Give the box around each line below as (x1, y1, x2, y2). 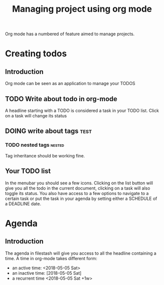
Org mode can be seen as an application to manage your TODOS (5, 81, 136, 87)
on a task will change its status (5, 113, 67, 118)
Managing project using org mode (12, 3, 152, 15)
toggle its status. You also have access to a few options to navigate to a (5, 190, 149, 196)
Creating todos (5, 48, 67, 59)
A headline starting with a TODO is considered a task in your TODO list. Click (5, 108, 159, 113)
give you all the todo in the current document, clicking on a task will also (5, 185, 150, 191)
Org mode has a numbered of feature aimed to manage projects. (5, 31, 135, 37)
